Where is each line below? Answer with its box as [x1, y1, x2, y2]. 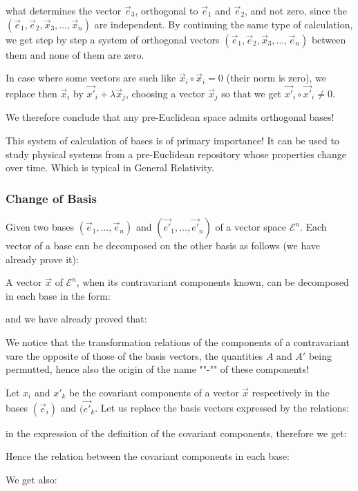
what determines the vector [6, 3, 122, 17]
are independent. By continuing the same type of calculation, [94, 17, 353, 31]
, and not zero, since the [245, 3, 347, 17]
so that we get [221, 86, 282, 100]
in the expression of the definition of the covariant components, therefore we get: [6, 425, 347, 440]
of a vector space [215, 220, 286, 234]
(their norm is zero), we [226, 70, 326, 85]
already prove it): [6, 251, 79, 266]
